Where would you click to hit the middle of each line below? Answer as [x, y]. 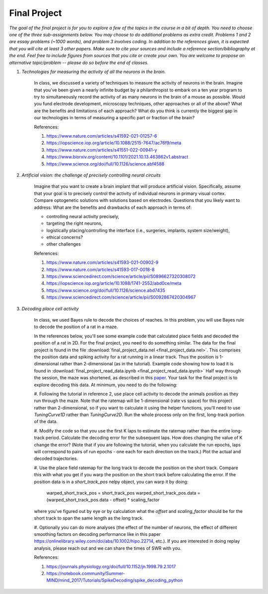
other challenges [64, 244]
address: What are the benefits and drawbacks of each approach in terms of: [113, 207]
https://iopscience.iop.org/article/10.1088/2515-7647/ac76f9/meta [114, 143]
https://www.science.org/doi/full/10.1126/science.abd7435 [106, 290]
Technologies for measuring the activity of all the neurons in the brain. [94, 72]
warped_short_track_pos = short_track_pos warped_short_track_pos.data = [123, 493]
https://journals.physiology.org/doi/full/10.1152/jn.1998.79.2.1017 [111, 566]
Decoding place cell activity [50, 309]
